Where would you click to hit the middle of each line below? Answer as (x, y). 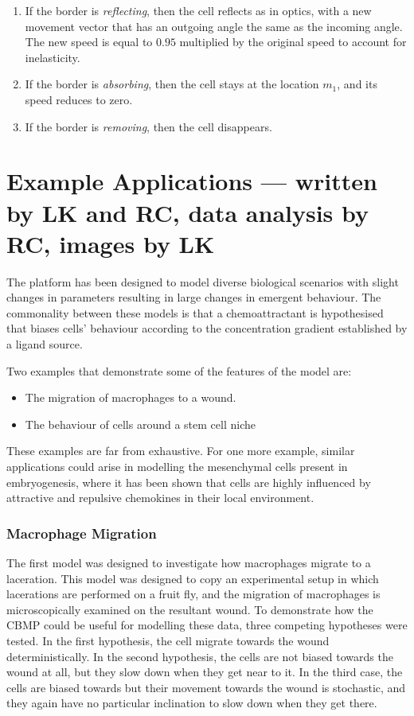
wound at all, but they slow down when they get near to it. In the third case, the (205, 672)
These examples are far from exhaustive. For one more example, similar (181, 451)
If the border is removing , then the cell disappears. (148, 126)
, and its (357, 84)
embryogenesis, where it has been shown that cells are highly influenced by (189, 482)
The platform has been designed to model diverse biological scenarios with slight (203, 281)
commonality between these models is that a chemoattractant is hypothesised (195, 312)
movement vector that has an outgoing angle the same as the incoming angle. (214, 26)
